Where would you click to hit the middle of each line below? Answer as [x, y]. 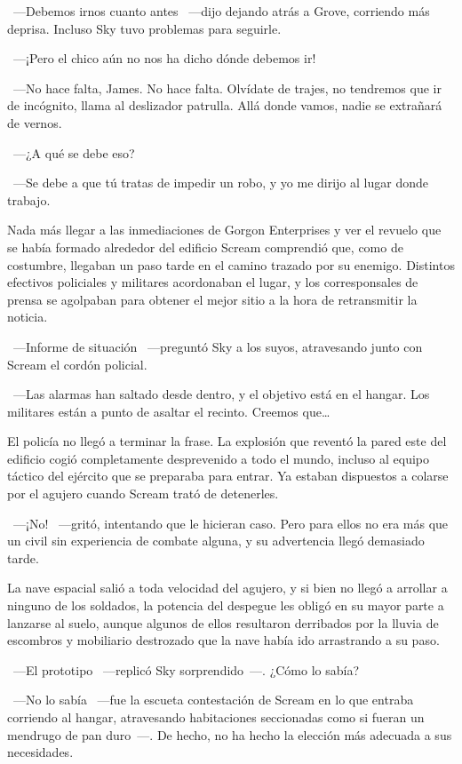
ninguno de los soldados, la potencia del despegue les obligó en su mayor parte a [226, 605]
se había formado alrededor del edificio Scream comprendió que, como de [205, 247]
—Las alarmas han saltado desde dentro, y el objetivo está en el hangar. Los [221, 394]
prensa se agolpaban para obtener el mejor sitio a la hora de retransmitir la [212, 299]
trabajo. [29, 199]
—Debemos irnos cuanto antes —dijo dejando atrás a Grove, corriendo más [221, 11]
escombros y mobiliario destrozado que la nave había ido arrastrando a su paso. [223, 640]
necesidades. [40, 752]
